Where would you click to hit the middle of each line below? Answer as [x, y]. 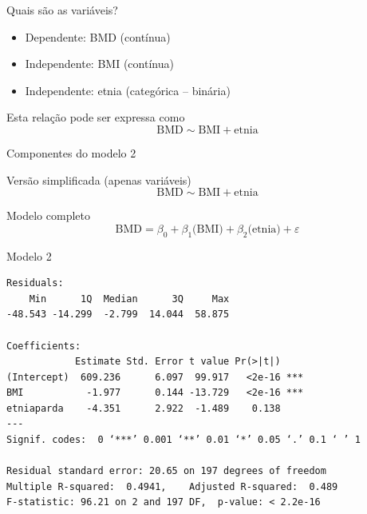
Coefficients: [44, 346]
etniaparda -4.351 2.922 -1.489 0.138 [144, 408]
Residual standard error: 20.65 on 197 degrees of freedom [166, 471]
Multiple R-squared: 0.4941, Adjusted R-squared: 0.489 [172, 486]
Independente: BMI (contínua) [99, 64]
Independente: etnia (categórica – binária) [128, 90]
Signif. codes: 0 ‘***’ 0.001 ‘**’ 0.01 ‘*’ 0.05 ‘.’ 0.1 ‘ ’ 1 [183, 440]
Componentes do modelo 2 [71, 152]
